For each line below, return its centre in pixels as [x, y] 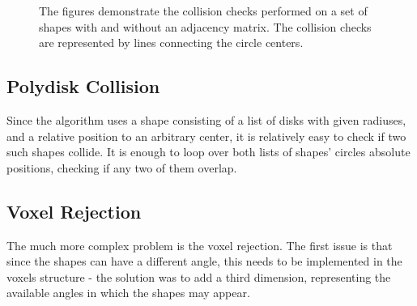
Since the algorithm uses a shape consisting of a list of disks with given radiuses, [206, 119]
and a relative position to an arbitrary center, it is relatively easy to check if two [206, 136]
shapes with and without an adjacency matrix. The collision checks [205, 26]
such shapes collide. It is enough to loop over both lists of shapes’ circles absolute [208, 152]
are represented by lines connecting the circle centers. [171, 42]
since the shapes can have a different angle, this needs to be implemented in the [204, 261]
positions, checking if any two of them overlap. [122, 167]
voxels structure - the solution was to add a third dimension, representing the [199, 276]
